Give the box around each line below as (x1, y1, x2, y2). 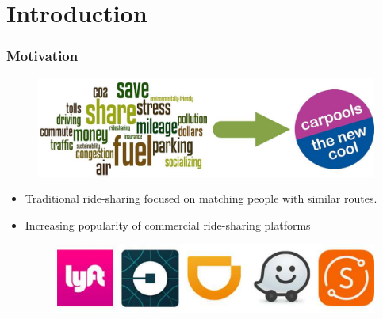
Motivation (6, 46, 79, 66)
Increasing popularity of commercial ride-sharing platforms (25, 216, 311, 233)
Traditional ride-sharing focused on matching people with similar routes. (25, 190, 377, 207)
